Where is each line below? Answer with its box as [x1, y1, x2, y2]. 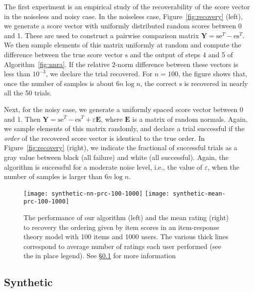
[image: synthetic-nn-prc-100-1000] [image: [23, 190, 170, 197]
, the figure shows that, [178, 68, 248, 79]
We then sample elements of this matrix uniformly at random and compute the [4, 40, 241, 50]
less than [4, 68, 30, 79]
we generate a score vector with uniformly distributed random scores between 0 [4, 21, 242, 31]
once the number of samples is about [4, 78, 114, 88]
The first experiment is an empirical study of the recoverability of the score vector [4, 1, 250, 11]
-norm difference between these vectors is [115, 59, 238, 69]
